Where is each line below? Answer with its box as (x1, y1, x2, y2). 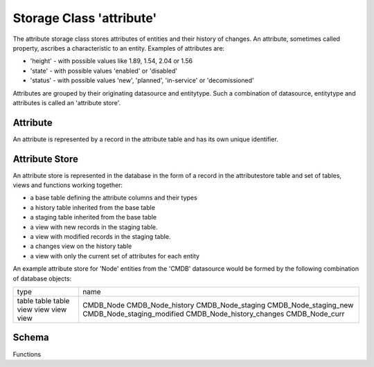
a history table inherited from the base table (30, 203, 156, 211)
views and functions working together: (12, 181, 123, 190)
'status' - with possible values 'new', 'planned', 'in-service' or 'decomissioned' (30, 76, 254, 84)
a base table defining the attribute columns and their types (30, 194, 197, 202)
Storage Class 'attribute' (12, 10, 157, 26)
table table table (17, 296, 70, 305)
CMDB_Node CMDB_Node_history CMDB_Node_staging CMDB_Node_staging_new (82, 301, 354, 310)
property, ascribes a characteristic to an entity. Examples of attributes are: (12, 44, 225, 52)
